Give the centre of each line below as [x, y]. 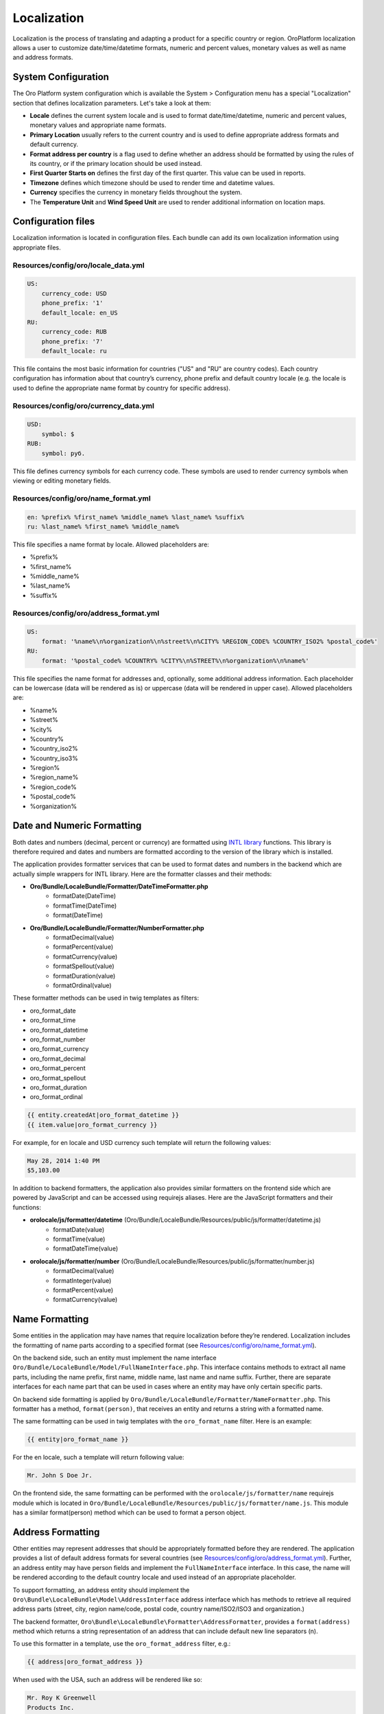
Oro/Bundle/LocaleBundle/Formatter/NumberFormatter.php [117, 928]
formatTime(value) [79, 1239]
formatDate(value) [79, 1229]
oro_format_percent [58, 1068]
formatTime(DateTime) [85, 906]
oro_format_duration [58, 1087]
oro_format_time [53, 1020]
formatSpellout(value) [84, 966]
